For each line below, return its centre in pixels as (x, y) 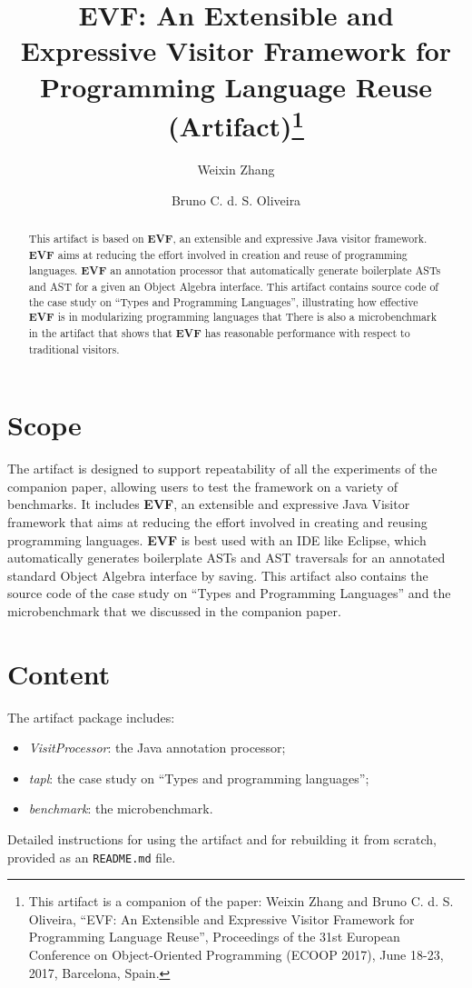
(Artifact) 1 (236, 124)
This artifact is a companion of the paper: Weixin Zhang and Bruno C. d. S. (241, 901)
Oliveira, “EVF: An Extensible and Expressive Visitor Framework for (221, 918)
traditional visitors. (74, 349)
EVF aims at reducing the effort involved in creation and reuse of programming (218, 254)
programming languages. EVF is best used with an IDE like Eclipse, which (217, 539)
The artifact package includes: (91, 717)
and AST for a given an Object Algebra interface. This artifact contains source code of (234, 286)
